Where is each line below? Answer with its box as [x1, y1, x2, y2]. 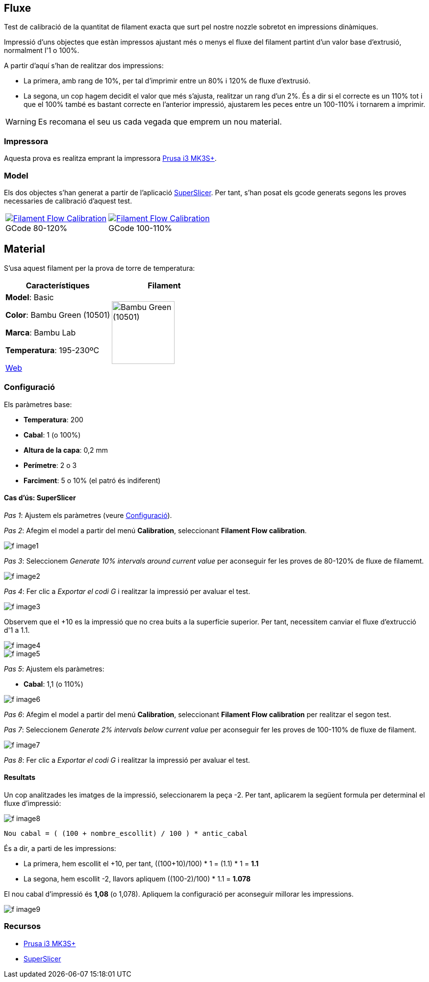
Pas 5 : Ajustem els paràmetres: [4, 664, 104, 673]
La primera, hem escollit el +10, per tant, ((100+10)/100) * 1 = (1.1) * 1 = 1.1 [24, 859, 259, 868]
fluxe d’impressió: [4, 799, 61, 807]
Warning [5, 117, 36, 127]
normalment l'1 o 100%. [4, 46, 79, 55]
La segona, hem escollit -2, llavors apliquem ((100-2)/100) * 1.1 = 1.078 [24, 874, 251, 883]
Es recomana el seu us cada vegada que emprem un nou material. [38, 117, 282, 127]
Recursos [4, 921, 41, 931]
